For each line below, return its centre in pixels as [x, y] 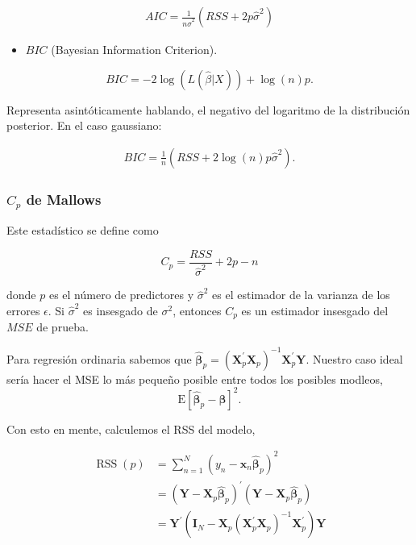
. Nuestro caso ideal [354, 358]
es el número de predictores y [121, 295]
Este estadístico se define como [83, 230]
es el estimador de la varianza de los [301, 295]
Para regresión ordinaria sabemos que [99, 358]
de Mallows [64, 199]
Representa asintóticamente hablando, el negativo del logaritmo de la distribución [208, 109]
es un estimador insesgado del [315, 310]
